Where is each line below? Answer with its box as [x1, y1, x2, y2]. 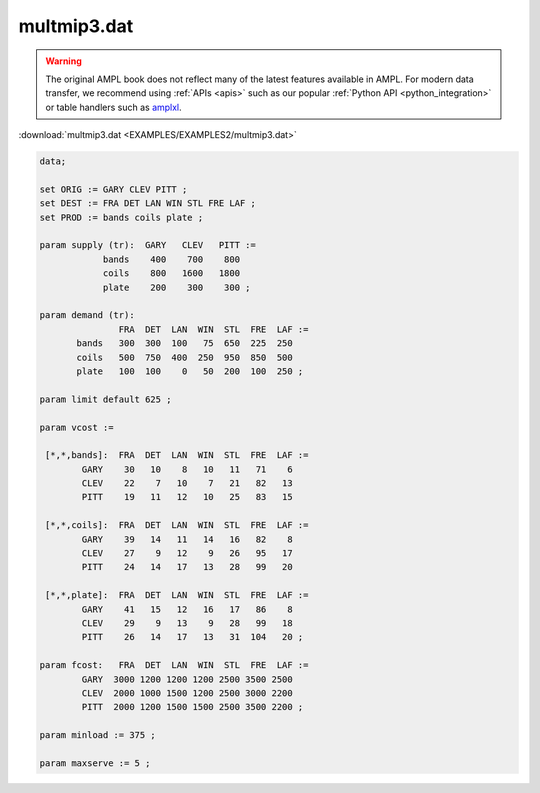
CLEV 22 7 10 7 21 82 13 [81, 478, 294, 489]
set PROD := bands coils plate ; [39, 211, 204, 223]
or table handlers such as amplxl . [45, 101, 182, 113]
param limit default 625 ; [39, 393, 172, 405]
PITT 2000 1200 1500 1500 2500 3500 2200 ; [81, 701, 304, 713]
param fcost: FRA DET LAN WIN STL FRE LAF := [39, 660, 309, 671]
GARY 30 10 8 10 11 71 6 [81, 463, 294, 475]
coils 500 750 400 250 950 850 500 [76, 351, 294, 363]
